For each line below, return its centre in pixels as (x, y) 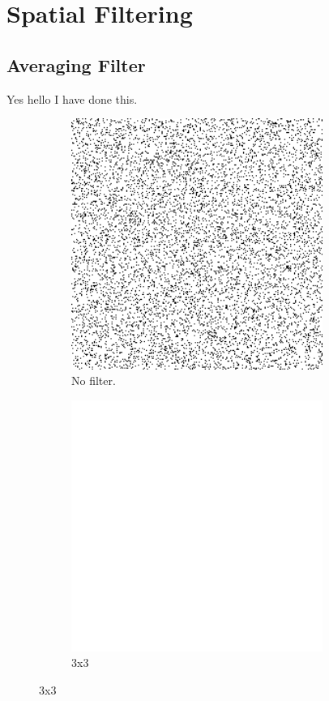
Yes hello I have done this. (72, 98)
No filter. (94, 380)
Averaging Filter (76, 64)
